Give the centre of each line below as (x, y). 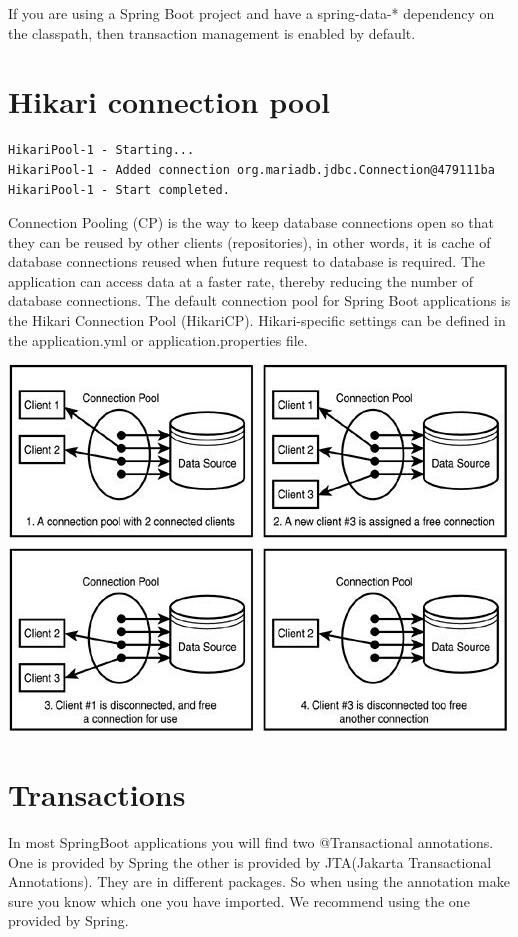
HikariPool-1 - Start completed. (119, 189)
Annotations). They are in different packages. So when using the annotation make (259, 881)
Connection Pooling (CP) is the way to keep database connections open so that (251, 222)
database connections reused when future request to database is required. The (247, 261)
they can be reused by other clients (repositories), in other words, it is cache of (249, 241)
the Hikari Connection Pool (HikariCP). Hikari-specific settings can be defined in (257, 320)
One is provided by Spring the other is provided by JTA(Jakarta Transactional (250, 861)
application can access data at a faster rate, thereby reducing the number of (241, 280)
